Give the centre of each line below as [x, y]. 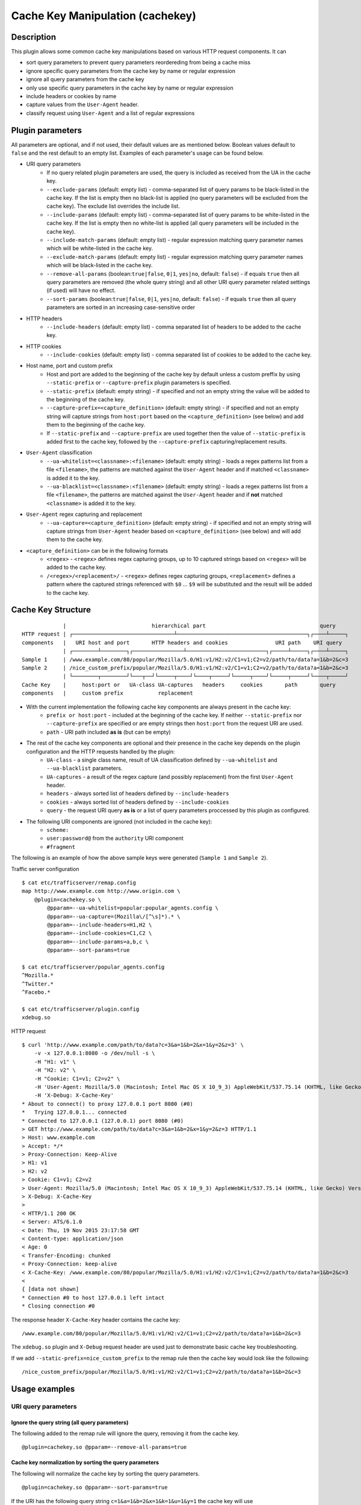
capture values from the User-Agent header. [83, 105]
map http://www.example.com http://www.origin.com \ [101, 891]
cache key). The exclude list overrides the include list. [113, 206]
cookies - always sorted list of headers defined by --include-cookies [138, 802]
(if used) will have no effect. [81, 290]
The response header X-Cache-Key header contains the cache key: [96, 1320]
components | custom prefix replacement [108, 693]
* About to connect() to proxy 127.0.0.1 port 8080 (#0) [108, 1104]
